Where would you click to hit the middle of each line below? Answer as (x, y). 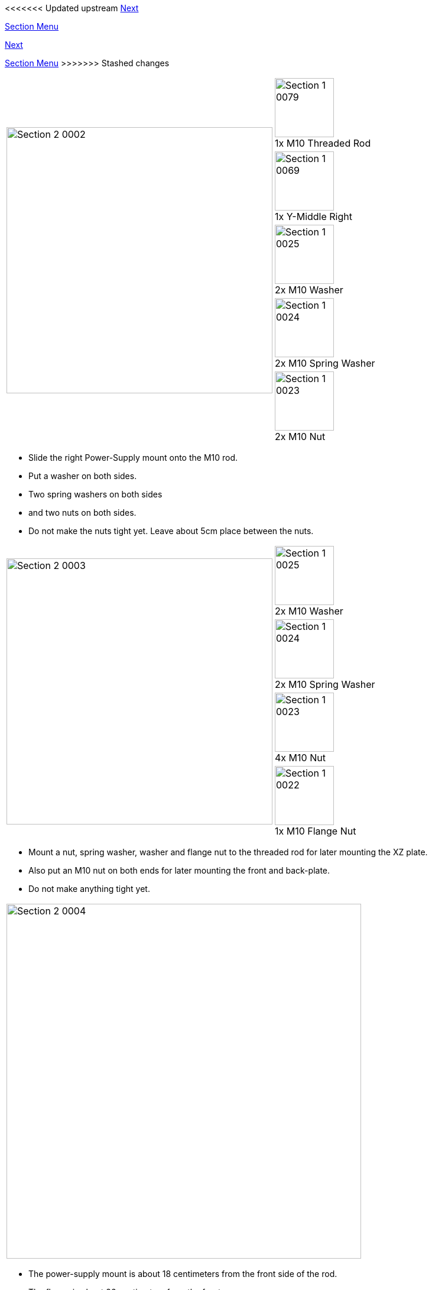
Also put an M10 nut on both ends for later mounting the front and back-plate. (179, 870)
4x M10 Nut (300, 758)
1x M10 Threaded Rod (323, 143)
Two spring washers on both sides (95, 494)
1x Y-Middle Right (314, 216)
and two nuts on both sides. (82, 513)
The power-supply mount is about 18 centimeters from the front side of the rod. (183, 1274)
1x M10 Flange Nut (316, 831)
